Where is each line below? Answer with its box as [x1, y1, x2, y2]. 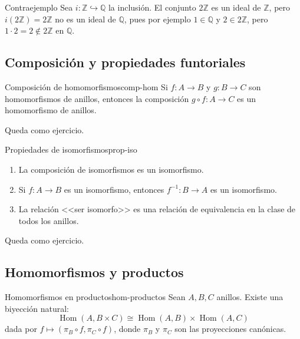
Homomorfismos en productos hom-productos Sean [5, 291, 186, 303]
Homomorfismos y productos [5, 263, 184, 281]
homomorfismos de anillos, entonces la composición [5, 92, 189, 104]
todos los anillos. [18, 214, 79, 226]
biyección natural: [5, 302, 69, 314]
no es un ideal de [55, 12, 116, 25]
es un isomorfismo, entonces [64, 183, 164, 195]
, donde [114, 322, 141, 335]
